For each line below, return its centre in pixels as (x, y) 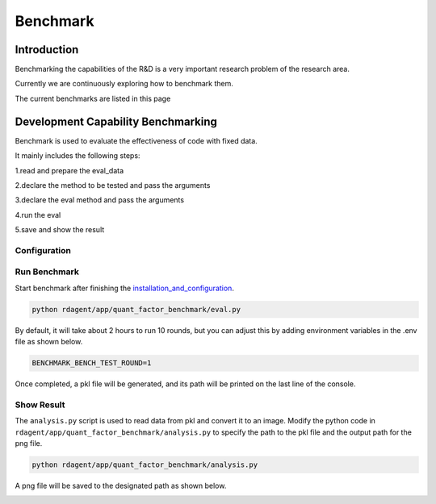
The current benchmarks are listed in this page (93, 98)
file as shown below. (49, 342)
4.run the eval (38, 215)
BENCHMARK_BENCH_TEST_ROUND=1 (92, 363)
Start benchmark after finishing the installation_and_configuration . (124, 288)
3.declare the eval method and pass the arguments (100, 200)
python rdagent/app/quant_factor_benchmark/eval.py (136, 309)
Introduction (47, 50)
